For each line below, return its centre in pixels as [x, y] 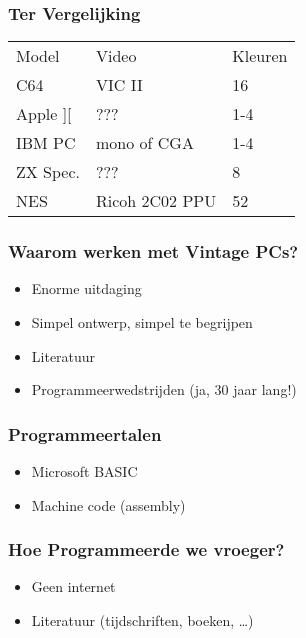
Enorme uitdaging [86, 288]
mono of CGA [145, 143]
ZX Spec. [48, 172]
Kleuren [260, 56]
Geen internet [73, 586]
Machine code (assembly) [108, 504]
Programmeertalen [85, 433]
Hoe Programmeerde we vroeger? [146, 549]
